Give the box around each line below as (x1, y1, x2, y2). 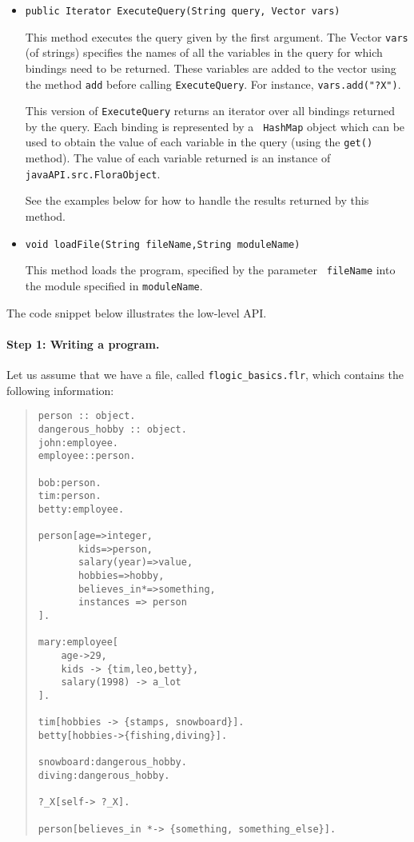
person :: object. (38, 410, 136, 422)
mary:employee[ (38, 636, 119, 648)
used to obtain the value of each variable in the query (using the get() (25, 134, 373, 150)
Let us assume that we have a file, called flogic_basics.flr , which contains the (6, 365, 404, 382)
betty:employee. (38, 503, 125, 515)
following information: (6, 381, 114, 398)
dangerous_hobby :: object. (38, 423, 187, 435)
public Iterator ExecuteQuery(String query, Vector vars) (25, 6, 340, 17)
